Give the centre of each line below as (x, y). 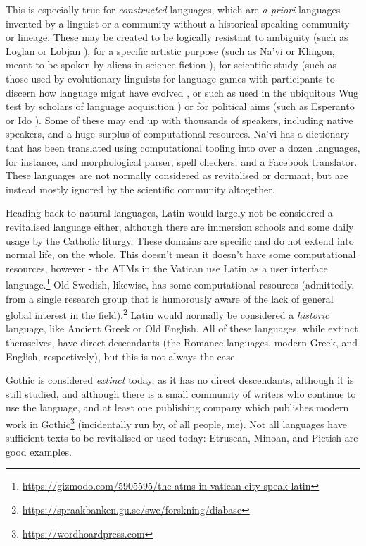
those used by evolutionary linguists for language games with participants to (170, 78)
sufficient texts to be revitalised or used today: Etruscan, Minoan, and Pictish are (182, 438)
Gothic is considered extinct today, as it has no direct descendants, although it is (180, 380)
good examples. (39, 451)
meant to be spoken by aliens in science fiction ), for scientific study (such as (171, 65)
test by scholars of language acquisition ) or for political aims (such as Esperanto (180, 106)
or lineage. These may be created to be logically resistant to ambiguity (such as (177, 37)
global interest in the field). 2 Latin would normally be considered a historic (168, 314)
